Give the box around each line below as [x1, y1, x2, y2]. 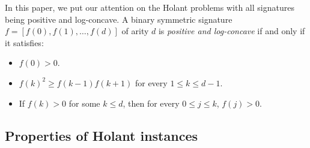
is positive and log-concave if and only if [158, 25, 305, 37]
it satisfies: [5, 36, 44, 49]
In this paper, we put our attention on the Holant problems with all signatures [5, 1, 294, 13]
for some [68, 96, 100, 109]
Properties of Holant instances [5, 126, 198, 144]
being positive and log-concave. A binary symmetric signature [5, 13, 232, 25]
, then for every [123, 96, 180, 109]
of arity [121, 25, 149, 37]
